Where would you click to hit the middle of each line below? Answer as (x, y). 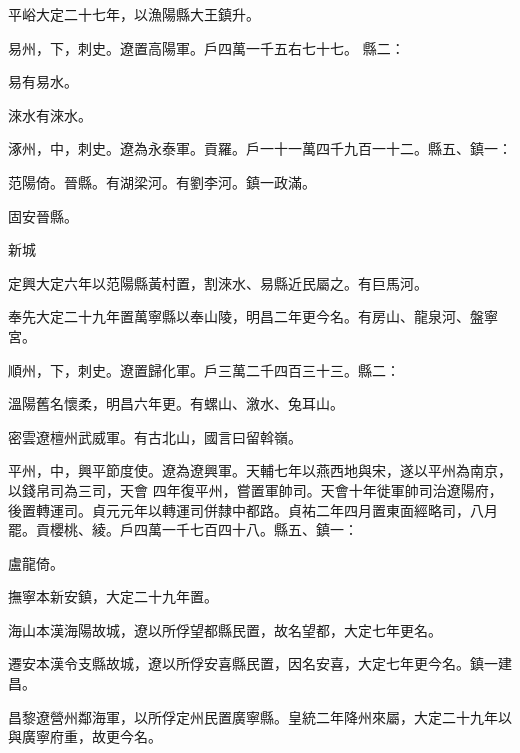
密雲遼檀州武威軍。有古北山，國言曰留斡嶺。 (155, 436)
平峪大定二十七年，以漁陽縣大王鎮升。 (134, 14)
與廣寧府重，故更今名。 (85, 736)
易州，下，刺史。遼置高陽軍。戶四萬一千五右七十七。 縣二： (206, 47)
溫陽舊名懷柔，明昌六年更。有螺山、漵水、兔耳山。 (176, 403)
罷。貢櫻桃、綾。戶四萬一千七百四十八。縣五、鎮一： (183, 529)
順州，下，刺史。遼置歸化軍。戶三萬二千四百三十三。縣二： (204, 369)
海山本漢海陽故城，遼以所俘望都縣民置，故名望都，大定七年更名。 (225, 629)
